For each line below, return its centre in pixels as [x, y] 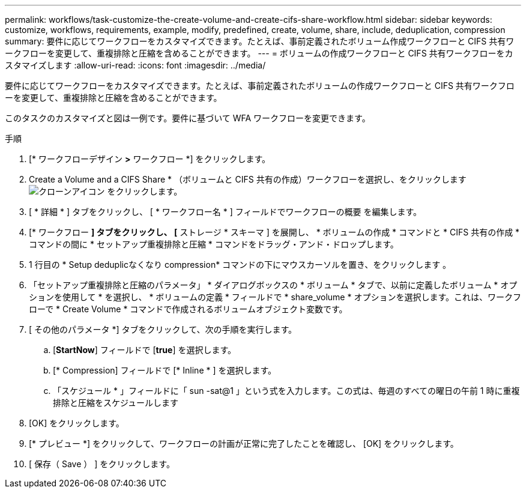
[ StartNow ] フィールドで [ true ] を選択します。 [145, 350]
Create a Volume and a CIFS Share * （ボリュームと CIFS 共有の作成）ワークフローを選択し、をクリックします [248, 179]
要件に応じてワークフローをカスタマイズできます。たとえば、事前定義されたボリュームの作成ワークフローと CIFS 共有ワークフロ [260, 86]
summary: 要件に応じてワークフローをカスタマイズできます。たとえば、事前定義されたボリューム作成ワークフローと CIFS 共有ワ [260, 41]
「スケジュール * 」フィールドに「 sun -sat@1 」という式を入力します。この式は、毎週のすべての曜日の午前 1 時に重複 [286, 391]
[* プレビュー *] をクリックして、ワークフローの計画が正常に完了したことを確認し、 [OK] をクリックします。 [244, 443]
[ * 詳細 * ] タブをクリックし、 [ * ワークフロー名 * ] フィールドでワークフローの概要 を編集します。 [225, 212]
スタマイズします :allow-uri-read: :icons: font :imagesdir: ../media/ [135, 65]
